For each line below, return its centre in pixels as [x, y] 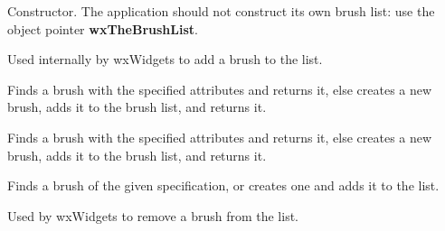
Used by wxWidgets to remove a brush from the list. [153, 215]
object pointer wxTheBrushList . [103, 28]
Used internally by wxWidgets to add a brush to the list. [165, 59]
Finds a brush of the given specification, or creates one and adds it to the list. [223, 185]
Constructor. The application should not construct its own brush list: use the [221, 11]
